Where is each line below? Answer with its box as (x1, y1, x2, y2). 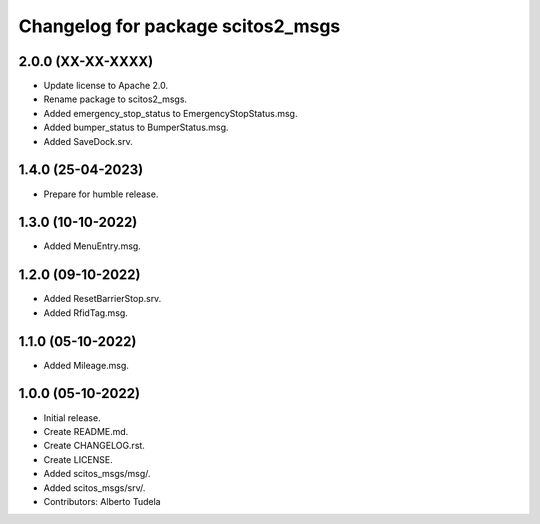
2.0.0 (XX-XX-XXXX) (18, 53, 154, 70)
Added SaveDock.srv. (43, 135, 134, 147)
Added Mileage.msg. (43, 359, 130, 371)
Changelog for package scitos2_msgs (18, 15, 341, 37)
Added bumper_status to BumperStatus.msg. (43, 121, 229, 134)
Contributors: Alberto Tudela (43, 495, 161, 507)
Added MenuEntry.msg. (43, 240, 142, 252)
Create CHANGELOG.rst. (43, 440, 145, 452)
